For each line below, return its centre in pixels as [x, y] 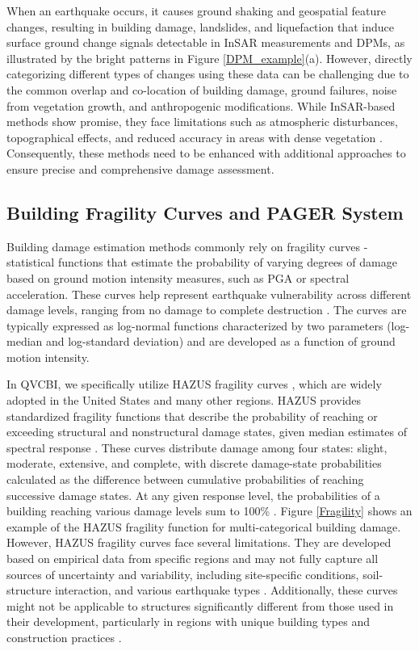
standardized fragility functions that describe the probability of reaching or [192, 416]
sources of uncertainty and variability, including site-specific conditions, [183, 574]
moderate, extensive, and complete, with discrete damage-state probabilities [194, 463]
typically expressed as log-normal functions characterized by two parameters [195, 325]
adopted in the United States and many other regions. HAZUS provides [184, 400]
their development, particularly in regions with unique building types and [188, 622]
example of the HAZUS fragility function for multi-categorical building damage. [204, 526]
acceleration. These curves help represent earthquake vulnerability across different [209, 294]
